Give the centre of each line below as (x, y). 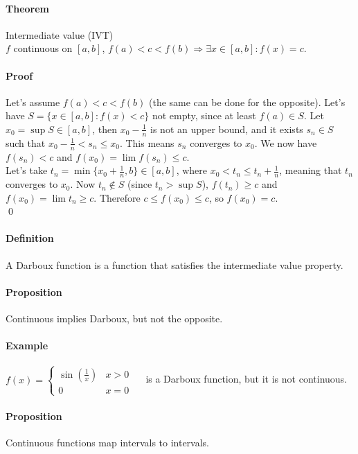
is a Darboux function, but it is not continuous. (247, 379)
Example (27, 346)
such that (26, 142)
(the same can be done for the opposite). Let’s (247, 102)
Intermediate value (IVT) (60, 34)
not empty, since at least (204, 115)
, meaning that (311, 170)
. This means (147, 142)
